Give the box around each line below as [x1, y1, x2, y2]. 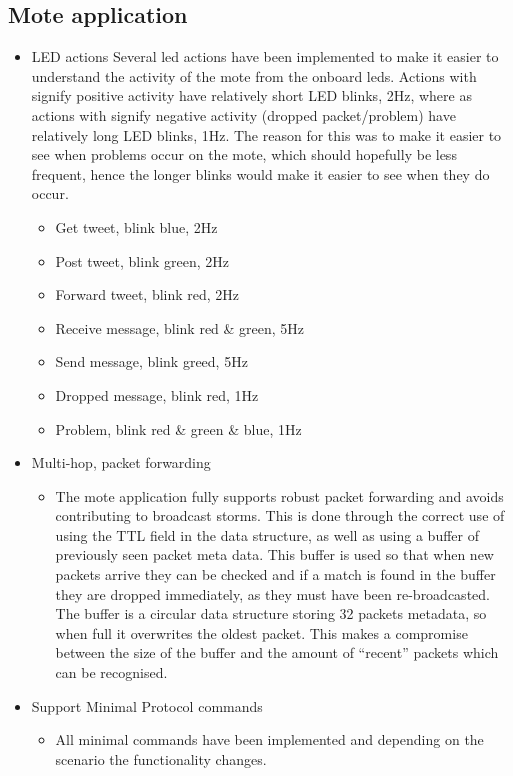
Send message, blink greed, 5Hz [55, 351, 248, 372]
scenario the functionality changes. [55, 748, 267, 769]
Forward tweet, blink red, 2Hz [55, 284, 240, 305]
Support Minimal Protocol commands [31, 695, 263, 716]
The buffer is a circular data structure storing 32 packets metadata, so [55, 603, 487, 624]
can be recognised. [55, 662, 168, 683]
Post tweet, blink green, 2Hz [55, 250, 229, 271]
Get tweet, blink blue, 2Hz [55, 216, 218, 237]
